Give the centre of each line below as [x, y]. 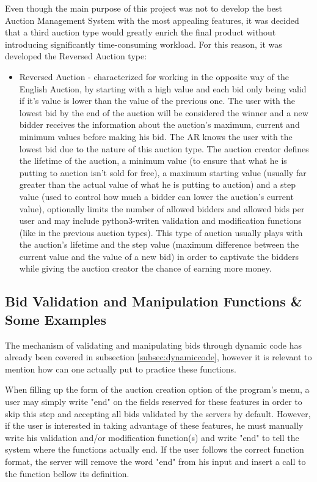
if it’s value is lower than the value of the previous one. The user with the [157, 101]
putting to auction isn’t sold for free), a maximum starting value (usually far [163, 172]
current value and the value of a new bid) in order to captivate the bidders [159, 256]
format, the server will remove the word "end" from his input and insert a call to [155, 461]
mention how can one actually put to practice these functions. [121, 369]
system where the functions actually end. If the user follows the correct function [155, 449]
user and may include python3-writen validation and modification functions [160, 221]
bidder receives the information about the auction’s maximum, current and [159, 124]
